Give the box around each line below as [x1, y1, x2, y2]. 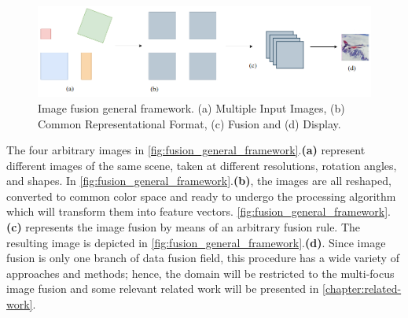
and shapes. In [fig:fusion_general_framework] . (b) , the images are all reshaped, [6, 172, 391, 189]
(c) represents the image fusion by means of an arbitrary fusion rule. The [6, 219, 361, 235]
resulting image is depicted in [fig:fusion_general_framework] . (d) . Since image [6, 234, 386, 250]
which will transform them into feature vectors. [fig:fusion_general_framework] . [6, 203, 391, 220]
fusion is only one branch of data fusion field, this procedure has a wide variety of [6, 250, 399, 266]
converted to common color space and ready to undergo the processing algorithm [6, 187, 396, 204]
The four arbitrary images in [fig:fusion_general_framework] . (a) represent [6, 142, 366, 158]
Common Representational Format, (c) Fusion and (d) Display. [38, 115, 341, 131]
